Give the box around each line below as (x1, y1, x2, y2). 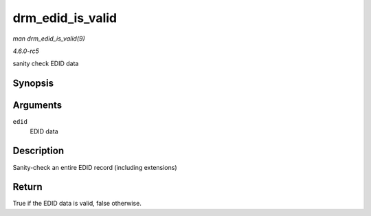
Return (12, 181, 43, 193)
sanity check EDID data (12, 59, 79, 68)
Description (12, 145, 65, 157)
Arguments (12, 100, 63, 111)
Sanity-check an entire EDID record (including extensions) (12, 163, 178, 171)
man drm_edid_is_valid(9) (12, 34, 85, 43)
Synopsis (12, 78, 54, 89)
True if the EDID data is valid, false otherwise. (12, 199, 142, 208)
